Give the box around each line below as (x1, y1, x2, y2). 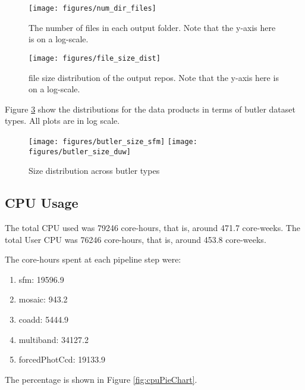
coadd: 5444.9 (18, 313, 69, 325)
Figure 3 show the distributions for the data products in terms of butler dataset (5, 102, 295, 115)
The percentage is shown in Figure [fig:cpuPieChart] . (5, 373, 197, 385)
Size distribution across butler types (29, 164, 160, 177)
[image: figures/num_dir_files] (29, 4, 156, 13)
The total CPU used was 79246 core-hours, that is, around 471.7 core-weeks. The (5, 221, 300, 233)
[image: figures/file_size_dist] (29, 54, 161, 63)
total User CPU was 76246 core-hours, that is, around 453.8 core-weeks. (5, 233, 266, 245)
